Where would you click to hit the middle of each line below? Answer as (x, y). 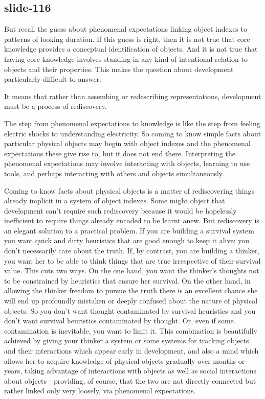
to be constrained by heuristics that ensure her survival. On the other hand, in (127, 280)
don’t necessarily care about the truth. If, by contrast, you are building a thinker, (132, 251)
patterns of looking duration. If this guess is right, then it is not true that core (127, 39)
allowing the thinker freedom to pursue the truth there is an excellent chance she (131, 290)
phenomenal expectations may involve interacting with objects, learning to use (127, 163)
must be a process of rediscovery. (56, 106)
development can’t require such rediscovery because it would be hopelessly (120, 210)
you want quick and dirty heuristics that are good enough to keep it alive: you (127, 240)
